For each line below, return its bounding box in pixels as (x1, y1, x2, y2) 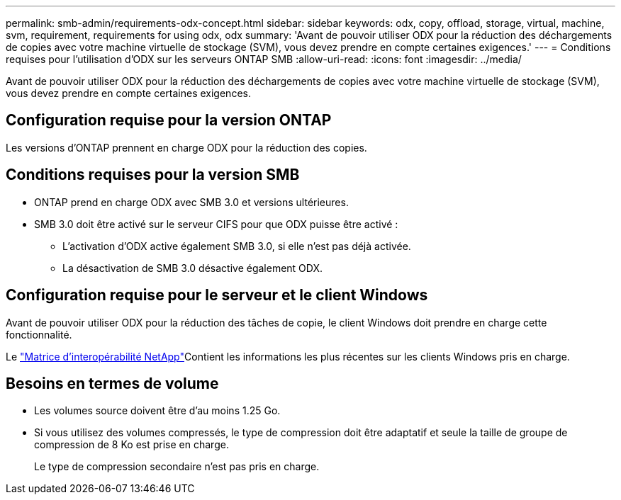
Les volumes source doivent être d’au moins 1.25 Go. (34, 404, 281, 417)
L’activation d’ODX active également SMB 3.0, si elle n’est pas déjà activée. (62, 239, 411, 252)
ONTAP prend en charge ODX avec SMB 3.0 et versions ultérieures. (34, 195, 349, 208)
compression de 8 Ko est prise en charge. (34, 438, 229, 451)
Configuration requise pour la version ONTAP (6, 111, 332, 130)
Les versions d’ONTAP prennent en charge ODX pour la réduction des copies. (6, 141, 367, 154)
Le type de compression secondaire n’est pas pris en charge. (34, 460, 320, 473)
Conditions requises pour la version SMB (6, 166, 300, 184)
